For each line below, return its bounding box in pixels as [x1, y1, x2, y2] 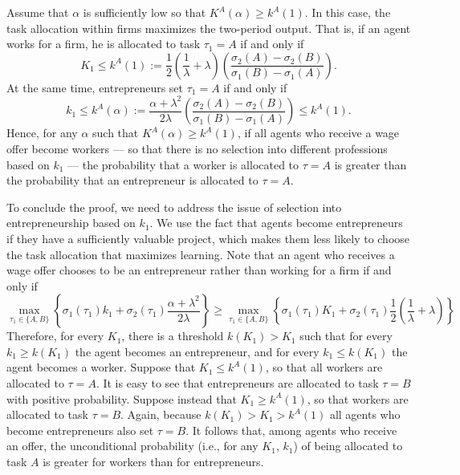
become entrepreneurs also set [6, 421, 154, 438]
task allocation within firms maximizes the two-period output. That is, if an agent [6, 19, 411, 36]
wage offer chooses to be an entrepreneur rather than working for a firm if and [6, 262, 392, 278]
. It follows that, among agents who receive [185, 421, 397, 438]
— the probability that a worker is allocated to [67, 156, 299, 173]
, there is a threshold [121, 327, 224, 344]
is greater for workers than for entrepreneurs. [43, 453, 264, 470]
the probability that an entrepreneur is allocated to [6, 172, 258, 189]
